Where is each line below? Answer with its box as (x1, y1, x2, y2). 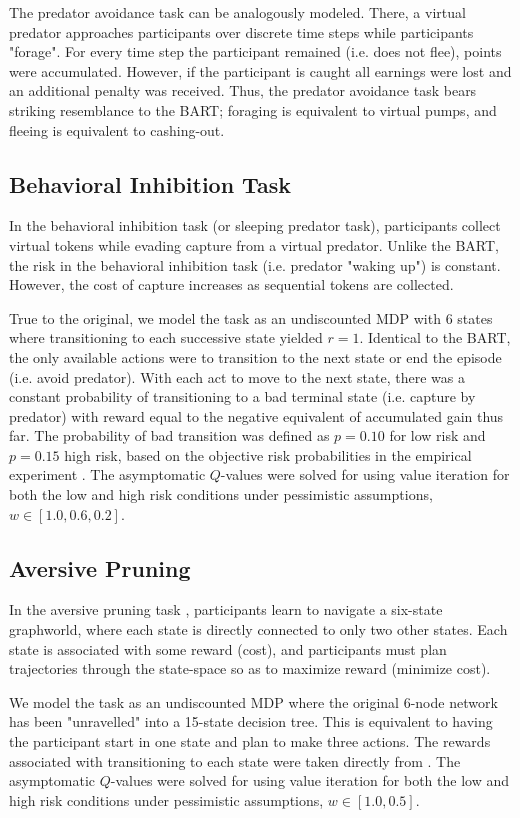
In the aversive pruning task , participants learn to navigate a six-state (9, 599, 443, 620)
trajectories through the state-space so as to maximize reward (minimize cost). (9, 658, 491, 679)
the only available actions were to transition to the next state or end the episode (9, 346, 502, 367)
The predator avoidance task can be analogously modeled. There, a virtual (9, 2, 466, 22)
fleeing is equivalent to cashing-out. (9, 119, 225, 140)
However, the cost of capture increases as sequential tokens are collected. (9, 274, 454, 295)
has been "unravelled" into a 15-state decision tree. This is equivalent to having (9, 711, 493, 732)
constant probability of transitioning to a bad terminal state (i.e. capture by (9, 386, 476, 407)
